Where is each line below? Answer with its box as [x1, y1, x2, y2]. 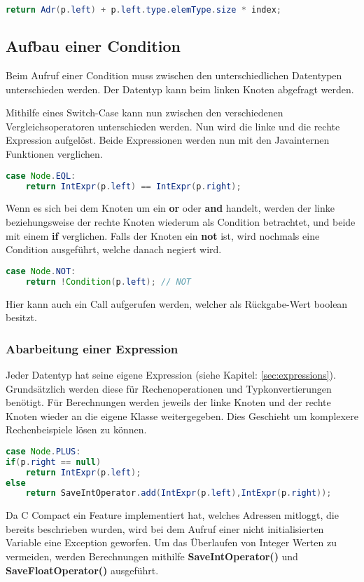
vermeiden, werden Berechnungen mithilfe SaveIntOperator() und [6, 549, 298, 564]
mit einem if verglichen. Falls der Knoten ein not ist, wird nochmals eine [6, 228, 320, 243]
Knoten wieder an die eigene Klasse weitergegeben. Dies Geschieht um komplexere [6, 408, 358, 423]
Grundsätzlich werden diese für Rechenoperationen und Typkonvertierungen [6, 381, 332, 395]
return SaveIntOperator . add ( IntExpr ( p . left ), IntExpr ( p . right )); [25, 488, 332, 499]
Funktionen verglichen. [6, 147, 103, 161]
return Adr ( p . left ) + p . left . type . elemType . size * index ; [6, 5, 281, 15]
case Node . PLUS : [6, 446, 81, 456]
